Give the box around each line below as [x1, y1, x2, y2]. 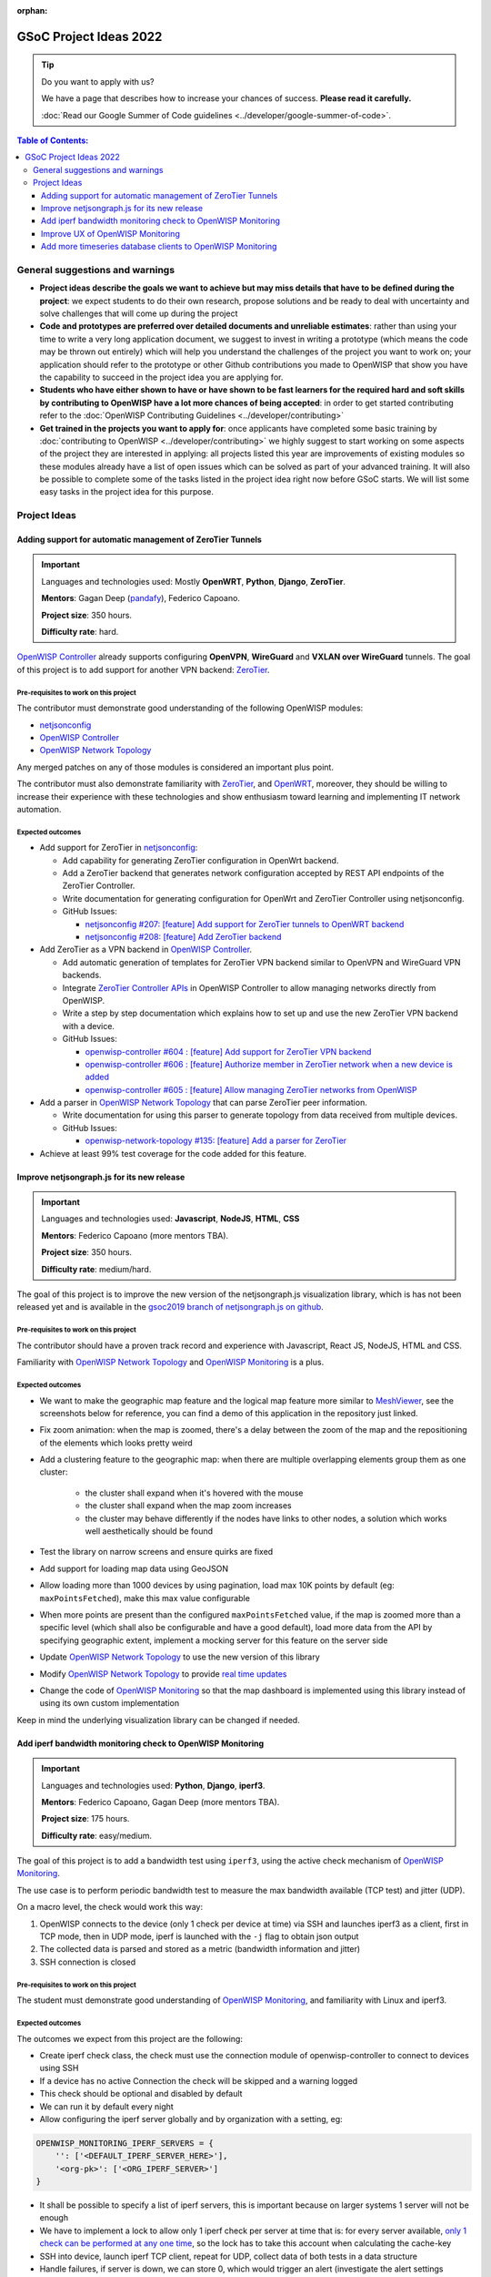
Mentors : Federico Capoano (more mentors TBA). [41, 1230, 229, 1241]
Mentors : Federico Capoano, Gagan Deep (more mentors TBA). [41, 1796, 280, 1807]
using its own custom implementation [39, 1698, 180, 1709]
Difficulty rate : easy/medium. [41, 1830, 153, 1841]
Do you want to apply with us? [41, 76, 155, 87]
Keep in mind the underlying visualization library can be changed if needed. [16, 1714, 300, 1725]
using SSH [39, 2063, 79, 2074]
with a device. [62, 1020, 115, 1031]
